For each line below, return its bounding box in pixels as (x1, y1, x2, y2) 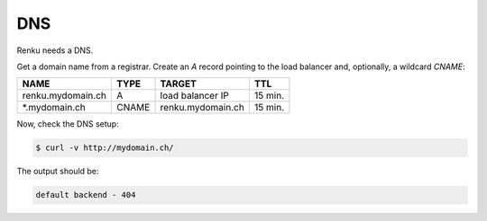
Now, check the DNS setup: (16, 119, 119, 129)
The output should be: (16, 166, 99, 177)
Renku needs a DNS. (16, 45, 94, 56)
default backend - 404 (35, 190, 136, 200)
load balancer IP (160, 90, 229, 102)
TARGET (160, 77, 198, 90)
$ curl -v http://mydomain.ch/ (35, 143, 175, 153)
